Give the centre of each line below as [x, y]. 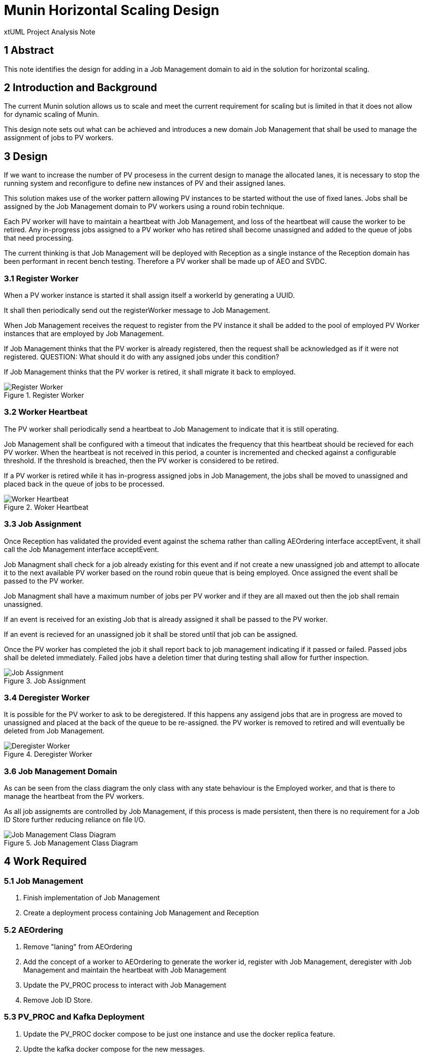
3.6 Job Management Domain [61, 771]
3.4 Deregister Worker [47, 697]
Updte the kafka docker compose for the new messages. [114, 1049]
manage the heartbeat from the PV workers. [74, 797]
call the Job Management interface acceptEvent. [82, 549]
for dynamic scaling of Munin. [51, 114]
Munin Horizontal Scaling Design [112, 10]
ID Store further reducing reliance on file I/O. [75, 820]
